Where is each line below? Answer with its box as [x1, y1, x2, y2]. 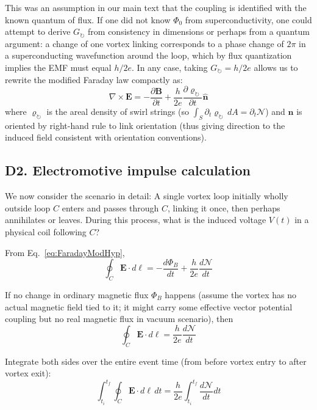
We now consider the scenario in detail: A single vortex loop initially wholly [5, 189, 288, 202]
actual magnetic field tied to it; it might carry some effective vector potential [5, 300, 293, 313]
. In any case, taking [132, 60, 208, 73]
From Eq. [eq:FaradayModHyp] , [5, 246, 125, 258]
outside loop [5, 201, 51, 214]
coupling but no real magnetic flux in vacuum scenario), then [5, 312, 233, 325]
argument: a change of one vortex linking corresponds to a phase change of [5, 37, 284, 49]
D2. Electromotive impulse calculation [5, 161, 251, 180]
